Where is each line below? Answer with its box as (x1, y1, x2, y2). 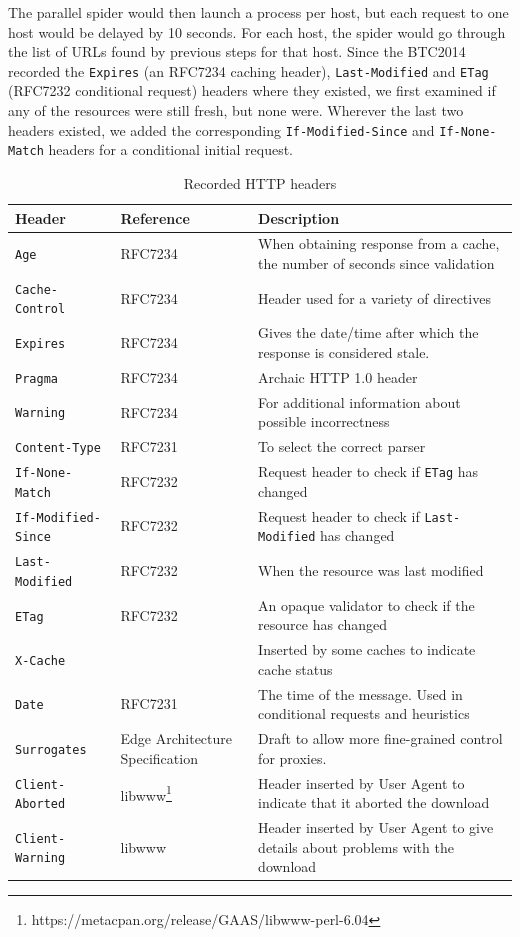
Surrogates (15, 742, 87, 757)
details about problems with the (258, 836, 454, 857)
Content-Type (15, 441, 101, 456)
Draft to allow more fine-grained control (258, 728, 503, 749)
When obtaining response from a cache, (258, 233, 500, 254)
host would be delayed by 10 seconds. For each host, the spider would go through (8, 21, 506, 42)
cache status (258, 658, 333, 679)
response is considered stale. (258, 341, 430, 362)
